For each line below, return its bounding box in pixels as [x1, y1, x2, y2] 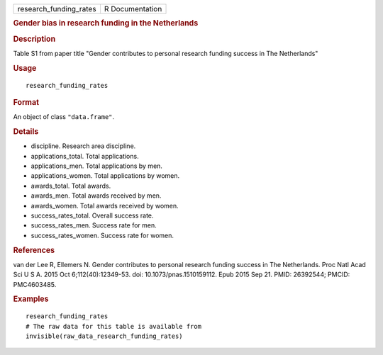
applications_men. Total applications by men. [30, 162, 163, 170]
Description [13, 34, 56, 44]
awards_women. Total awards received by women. [30, 201, 179, 210]
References [13, 245, 55, 255]
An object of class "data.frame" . [13, 113, 115, 121]
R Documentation [104, 4, 162, 13]
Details [13, 127, 39, 137]
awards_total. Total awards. [30, 181, 111, 190]
